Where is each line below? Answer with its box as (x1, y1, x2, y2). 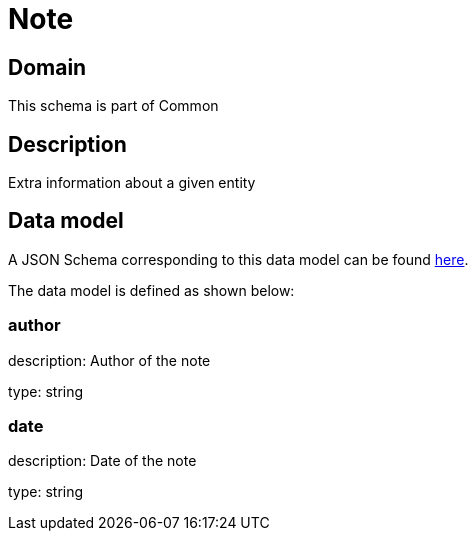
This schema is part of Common (8, 97, 219, 115)
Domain (8, 54, 87, 80)
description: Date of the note (8, 452, 197, 470)
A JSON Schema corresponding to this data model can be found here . (8, 250, 469, 268)
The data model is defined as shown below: (8, 281, 295, 299)
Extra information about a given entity (8, 174, 256, 192)
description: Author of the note (8, 351, 211, 369)
